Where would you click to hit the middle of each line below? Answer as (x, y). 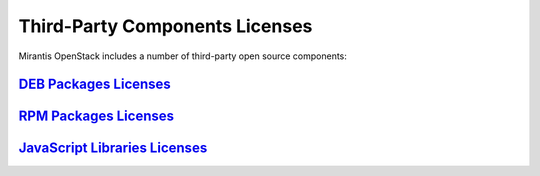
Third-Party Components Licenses (165, 26)
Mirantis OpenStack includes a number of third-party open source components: (182, 56)
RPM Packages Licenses (96, 116)
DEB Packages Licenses (95, 84)
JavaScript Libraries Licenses (113, 148)
